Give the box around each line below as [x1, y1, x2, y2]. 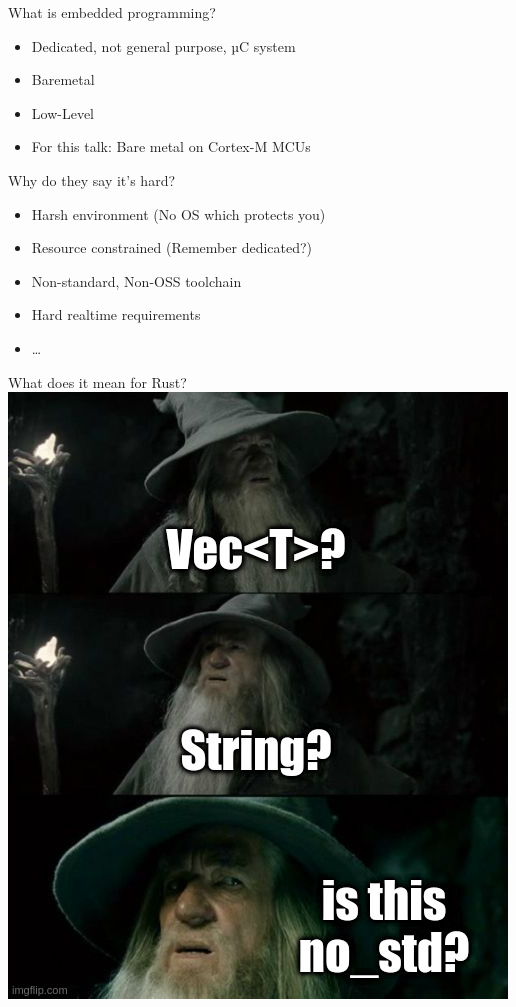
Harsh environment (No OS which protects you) [31, 203, 326, 224]
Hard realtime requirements [31, 304, 201, 325]
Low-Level [31, 102, 94, 123]
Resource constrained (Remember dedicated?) [31, 237, 313, 258]
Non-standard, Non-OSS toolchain [31, 270, 242, 291]
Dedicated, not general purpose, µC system [31, 35, 296, 56]
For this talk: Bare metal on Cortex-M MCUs [31, 136, 311, 157]
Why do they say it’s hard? [8, 169, 176, 190]
